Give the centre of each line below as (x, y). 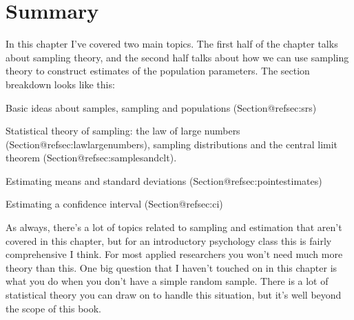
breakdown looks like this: (60, 84)
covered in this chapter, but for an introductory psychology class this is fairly (169, 240)
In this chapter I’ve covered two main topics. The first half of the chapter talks (172, 44)
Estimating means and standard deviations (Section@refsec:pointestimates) (164, 180)
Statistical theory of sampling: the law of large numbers (123, 131)
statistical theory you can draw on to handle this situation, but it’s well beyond (174, 295)
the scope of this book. (53, 308)
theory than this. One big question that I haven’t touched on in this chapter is (171, 267)
